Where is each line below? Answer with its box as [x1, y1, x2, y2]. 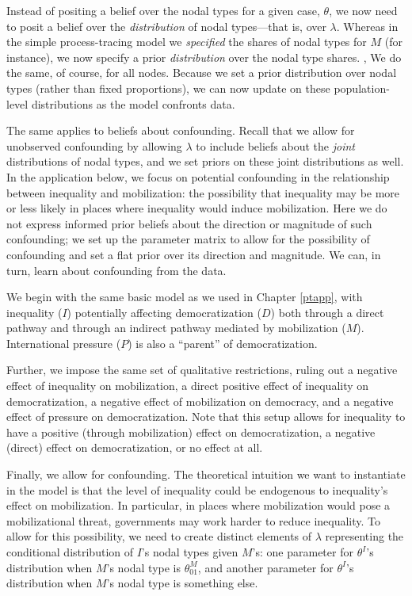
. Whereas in [336, 17, 399, 34]
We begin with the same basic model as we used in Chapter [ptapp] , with [6, 288, 363, 305]
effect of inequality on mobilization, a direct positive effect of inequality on [6, 377, 369, 394]
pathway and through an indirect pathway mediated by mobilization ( [6, 319, 346, 336]
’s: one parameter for [252, 544, 353, 560]
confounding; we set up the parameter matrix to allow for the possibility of [6, 231, 370, 247]
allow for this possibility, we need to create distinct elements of [6, 528, 312, 544]
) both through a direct [270, 304, 384, 320]
